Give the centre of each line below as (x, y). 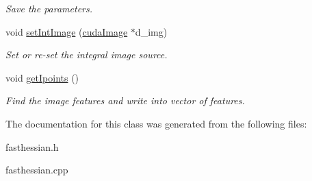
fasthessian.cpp (37, 170)
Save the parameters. (49, 8)
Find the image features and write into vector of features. (125, 100)
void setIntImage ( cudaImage (67, 31)
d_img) (151, 31)
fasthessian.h (32, 146)
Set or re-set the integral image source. (87, 55)
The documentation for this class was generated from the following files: (156, 123)
